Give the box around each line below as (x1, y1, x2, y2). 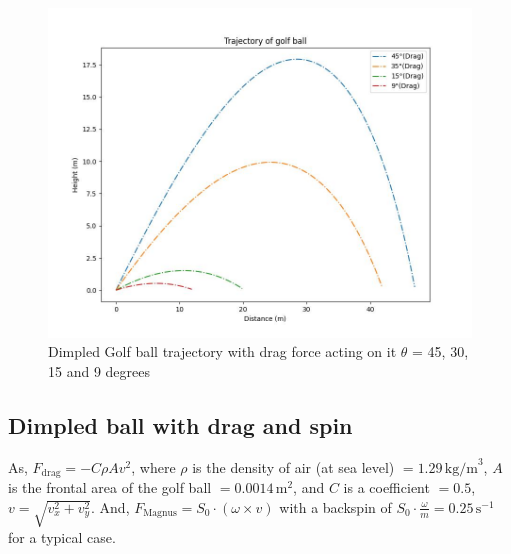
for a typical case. (8, 526, 116, 547)
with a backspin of (279, 496, 392, 517)
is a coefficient (343, 477, 430, 498)
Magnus (143, 508, 177, 519)
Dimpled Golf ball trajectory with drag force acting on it (48, 341, 397, 362)
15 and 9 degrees (48, 360, 150, 381)
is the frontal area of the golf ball (8, 477, 212, 498)
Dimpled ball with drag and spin (8, 409, 353, 440)
